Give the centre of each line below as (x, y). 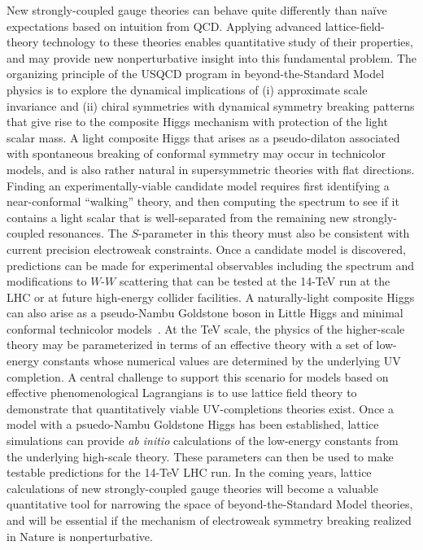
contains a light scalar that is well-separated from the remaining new (178, 217)
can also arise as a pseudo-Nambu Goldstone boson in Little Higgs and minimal (205, 313)
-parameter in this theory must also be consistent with (274, 233)
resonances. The (88, 233)
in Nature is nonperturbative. (80, 536)
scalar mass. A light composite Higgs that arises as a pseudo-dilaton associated (203, 137)
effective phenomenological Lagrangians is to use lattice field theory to (182, 393)
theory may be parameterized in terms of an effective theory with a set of (190, 345)
